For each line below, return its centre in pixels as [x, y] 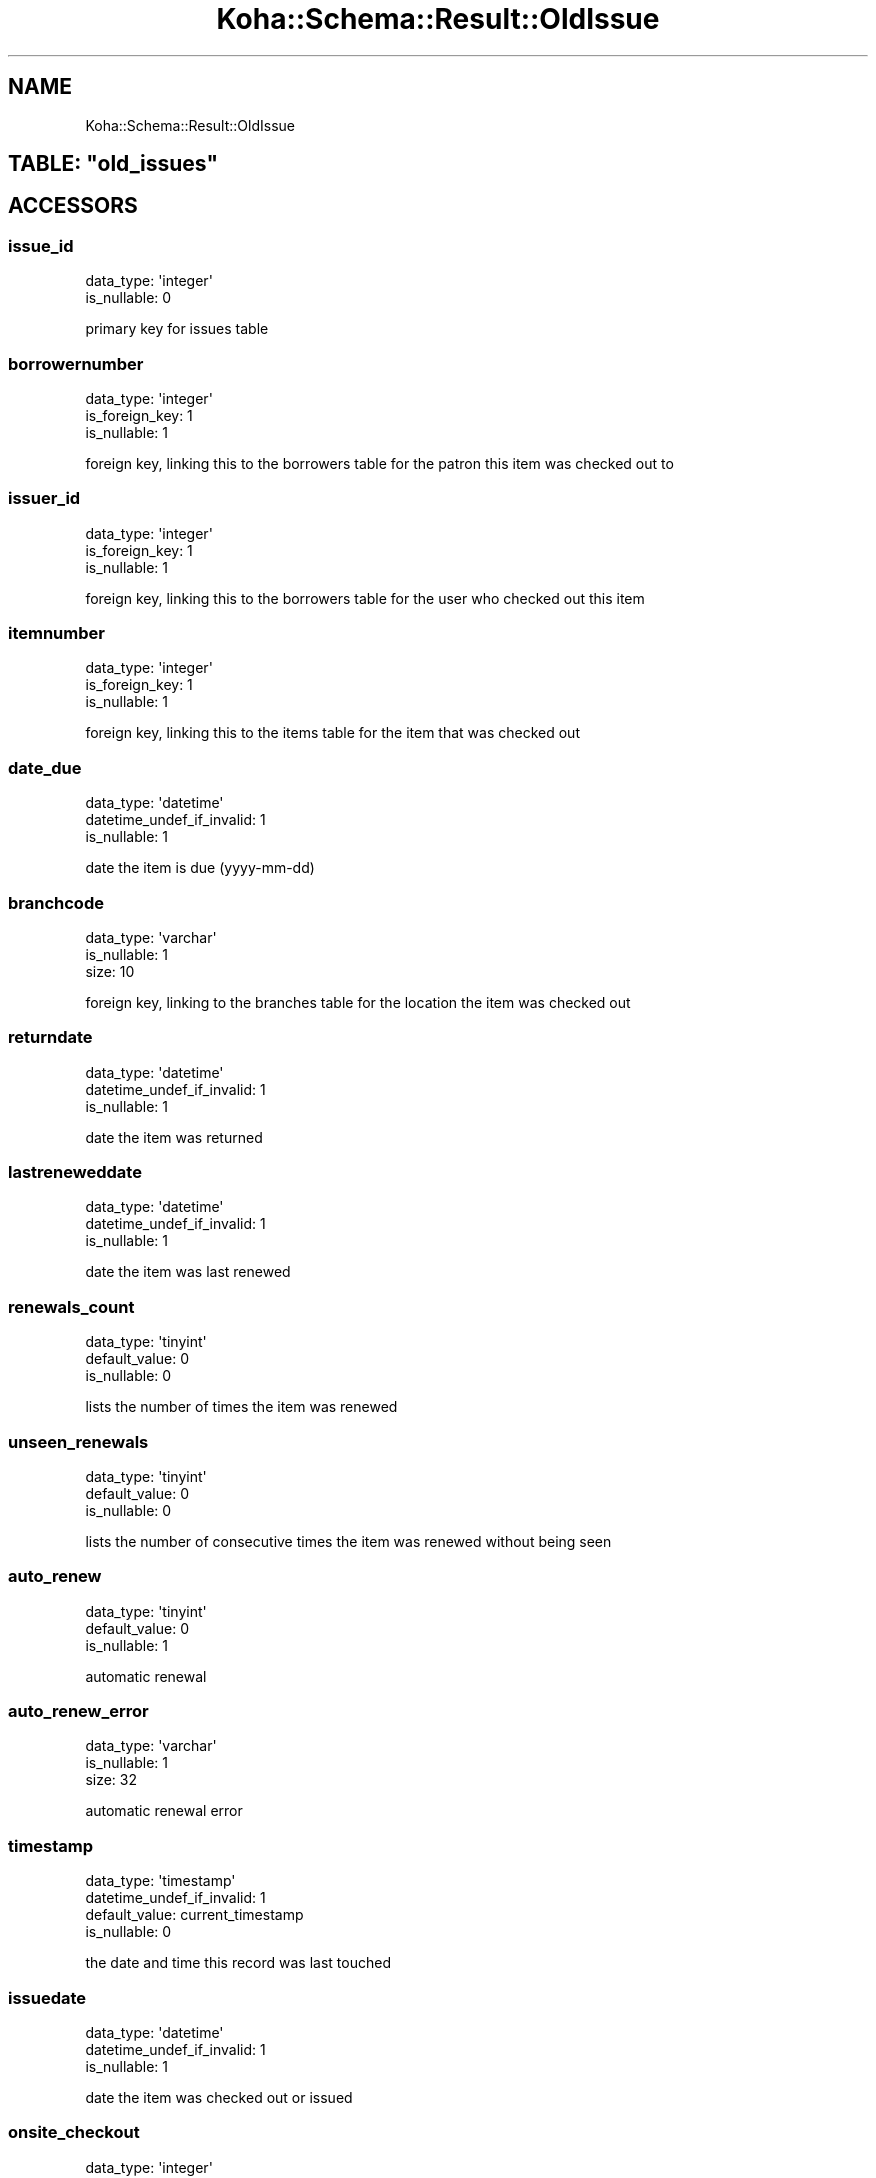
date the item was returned [174, 1137]
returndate [50, 1037]
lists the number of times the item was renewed [241, 1407]
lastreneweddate [75, 1172]
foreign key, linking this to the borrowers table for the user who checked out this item [365, 598]
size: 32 [111, 1780]
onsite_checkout [74, 2132]
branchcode [56, 902]
